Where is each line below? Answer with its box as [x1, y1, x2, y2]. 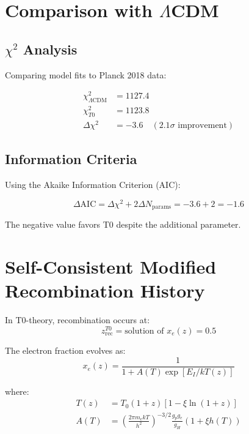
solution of [125, 327, 164, 335]
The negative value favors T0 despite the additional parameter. [5, 218, 241, 231]
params [152, 204, 171, 211]
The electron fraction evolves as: [5, 344, 126, 356]
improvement [178, 121, 227, 130]
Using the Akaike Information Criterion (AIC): [5, 178, 181, 191]
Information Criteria [5, 149, 137, 168]
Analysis [23, 39, 78, 58]
